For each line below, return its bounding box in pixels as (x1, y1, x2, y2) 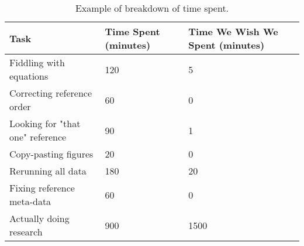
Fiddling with (9, 56, 65, 69)
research (9, 225, 43, 238)
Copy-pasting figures (9, 147, 94, 160)
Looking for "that (9, 117, 81, 130)
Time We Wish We (188, 25, 278, 38)
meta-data (9, 194, 51, 208)
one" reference (9, 130, 67, 143)
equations (9, 69, 49, 83)
